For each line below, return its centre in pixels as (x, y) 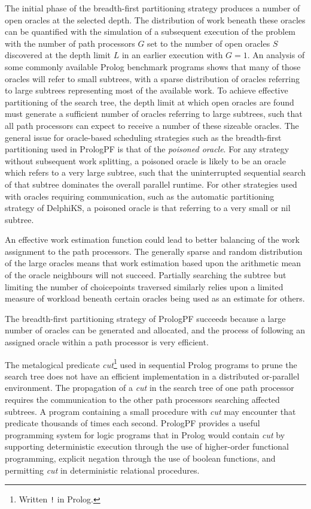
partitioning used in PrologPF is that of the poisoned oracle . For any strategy (147, 149)
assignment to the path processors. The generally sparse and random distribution (154, 251)
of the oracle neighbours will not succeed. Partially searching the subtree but (146, 275)
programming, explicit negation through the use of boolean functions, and (140, 458)
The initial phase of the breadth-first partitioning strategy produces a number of (153, 8)
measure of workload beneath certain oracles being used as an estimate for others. (155, 298)
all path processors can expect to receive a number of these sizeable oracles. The (152, 125)
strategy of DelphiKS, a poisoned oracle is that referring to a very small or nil (148, 208)
